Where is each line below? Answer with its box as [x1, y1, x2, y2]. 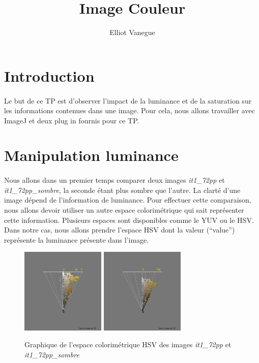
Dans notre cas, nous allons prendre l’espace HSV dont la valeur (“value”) [4, 224, 235, 235]
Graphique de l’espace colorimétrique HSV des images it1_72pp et [24, 339, 232, 350]
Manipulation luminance [4, 145, 179, 166]
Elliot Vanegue [109, 27, 155, 38]
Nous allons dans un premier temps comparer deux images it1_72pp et [4, 175, 225, 185]
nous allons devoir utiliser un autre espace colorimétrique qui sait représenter [4, 205, 244, 215]
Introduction [4, 65, 95, 86]
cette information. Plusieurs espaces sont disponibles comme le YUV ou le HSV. [4, 214, 254, 225]
